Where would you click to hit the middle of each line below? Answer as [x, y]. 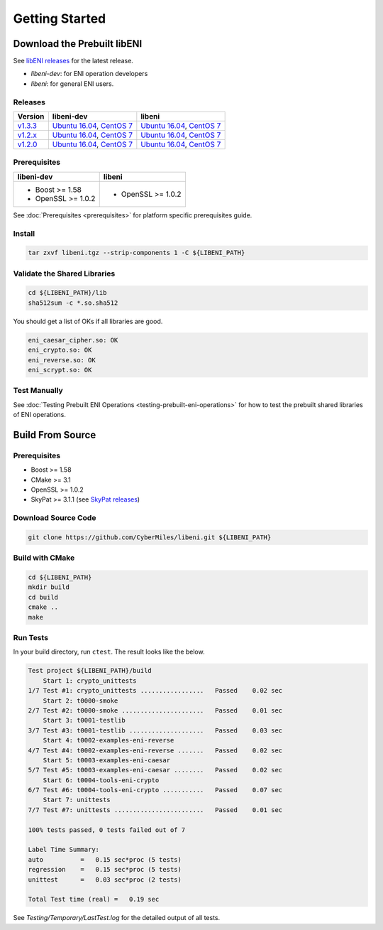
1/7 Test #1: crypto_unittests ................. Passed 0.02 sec [155, 691]
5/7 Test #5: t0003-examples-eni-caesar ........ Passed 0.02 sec [155, 770]
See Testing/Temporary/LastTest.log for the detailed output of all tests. [117, 918]
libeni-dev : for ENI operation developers [89, 74]
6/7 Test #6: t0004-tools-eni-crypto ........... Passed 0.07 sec [155, 790]
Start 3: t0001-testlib [84, 720]
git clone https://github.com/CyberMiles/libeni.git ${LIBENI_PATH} [150, 537]
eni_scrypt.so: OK [60, 370]
